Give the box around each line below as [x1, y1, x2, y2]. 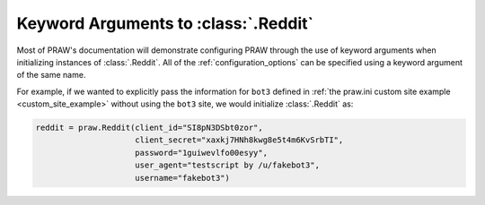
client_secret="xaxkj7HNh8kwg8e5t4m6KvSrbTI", [135, 135, 344, 145]
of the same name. [16, 70, 86, 81]
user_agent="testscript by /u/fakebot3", [135, 160, 321, 170]
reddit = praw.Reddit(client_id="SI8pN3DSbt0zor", [35, 123, 264, 133]
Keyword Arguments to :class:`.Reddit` [16, 13, 314, 33]
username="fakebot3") [135, 173, 231, 183]
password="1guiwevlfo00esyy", [135, 148, 269, 158]
